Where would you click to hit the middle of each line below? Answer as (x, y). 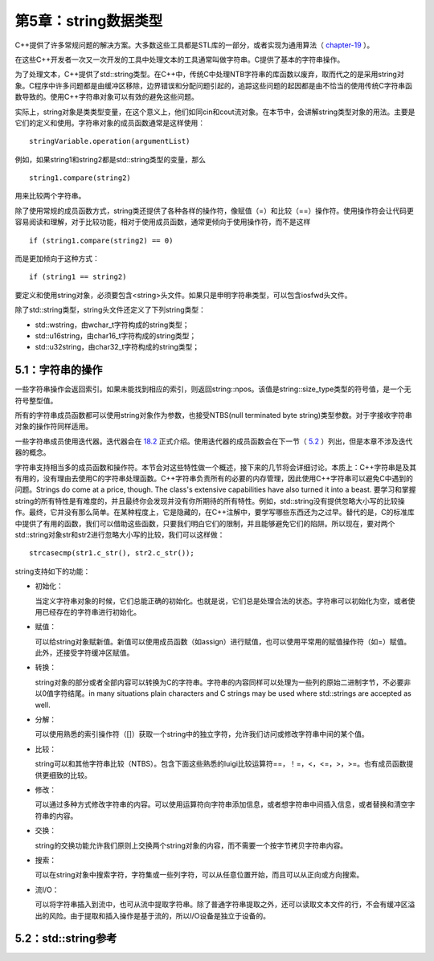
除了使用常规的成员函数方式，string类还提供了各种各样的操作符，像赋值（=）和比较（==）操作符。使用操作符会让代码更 (214, 211)
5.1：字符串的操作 (59, 370)
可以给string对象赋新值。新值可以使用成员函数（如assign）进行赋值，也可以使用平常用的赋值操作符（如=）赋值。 (223, 641)
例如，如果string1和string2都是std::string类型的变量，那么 (111, 159)
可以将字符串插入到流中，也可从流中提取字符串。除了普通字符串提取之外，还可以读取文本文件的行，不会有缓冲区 (221, 905)
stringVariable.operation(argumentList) (110, 141)
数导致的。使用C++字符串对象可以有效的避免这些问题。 (106, 97)
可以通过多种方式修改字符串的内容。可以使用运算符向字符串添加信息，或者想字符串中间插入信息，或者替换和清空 (221, 804)
